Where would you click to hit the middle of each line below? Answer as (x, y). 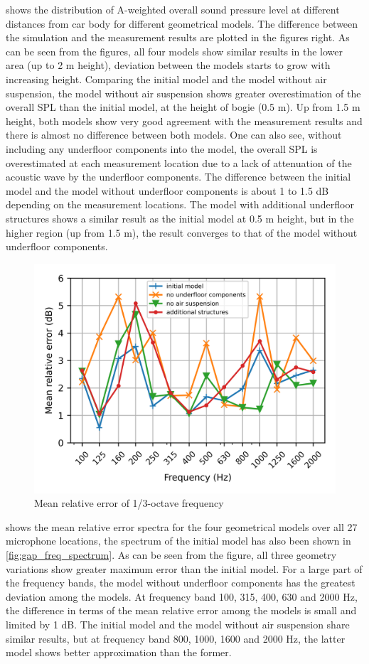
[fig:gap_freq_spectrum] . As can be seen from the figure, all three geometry (171, 555)
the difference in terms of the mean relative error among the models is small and (181, 610)
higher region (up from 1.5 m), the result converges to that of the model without (182, 232)
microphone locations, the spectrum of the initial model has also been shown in (178, 541)
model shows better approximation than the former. (119, 652)
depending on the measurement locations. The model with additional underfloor (180, 204)
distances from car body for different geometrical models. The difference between (182, 23)
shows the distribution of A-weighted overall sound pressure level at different (173, 9)
